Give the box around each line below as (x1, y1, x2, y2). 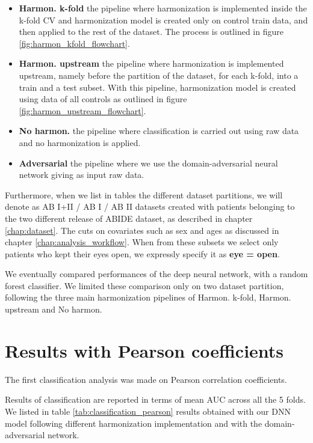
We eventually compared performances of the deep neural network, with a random (5, 267, 308, 280)
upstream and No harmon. (5, 303, 102, 316)
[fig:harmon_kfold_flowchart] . (19, 37, 130, 49)
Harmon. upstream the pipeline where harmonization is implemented (19, 57, 284, 70)
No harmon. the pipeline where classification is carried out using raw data (19, 124, 299, 137)
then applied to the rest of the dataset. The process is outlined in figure (19, 25, 284, 38)
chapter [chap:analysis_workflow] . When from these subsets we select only (5, 236, 279, 248)
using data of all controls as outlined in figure (19, 93, 187, 105)
